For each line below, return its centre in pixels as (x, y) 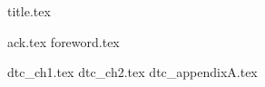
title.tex (29, 11)
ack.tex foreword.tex (64, 41)
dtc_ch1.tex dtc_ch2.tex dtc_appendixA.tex (132, 72)
